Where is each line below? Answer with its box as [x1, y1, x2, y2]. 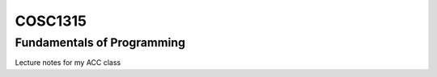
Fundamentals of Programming [15, 35, 186, 50]
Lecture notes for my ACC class [15, 58, 121, 67]
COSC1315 [15, 12, 87, 30]
